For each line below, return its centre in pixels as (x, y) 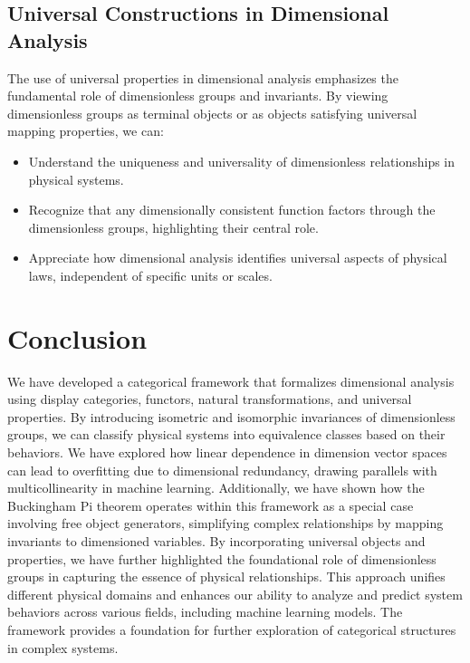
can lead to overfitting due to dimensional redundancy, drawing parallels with (222, 470)
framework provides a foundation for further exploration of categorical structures (232, 629)
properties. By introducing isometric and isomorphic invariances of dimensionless (231, 416)
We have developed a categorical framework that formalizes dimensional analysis (231, 381)
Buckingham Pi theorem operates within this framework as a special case (211, 505)
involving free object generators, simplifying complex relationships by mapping (225, 523)
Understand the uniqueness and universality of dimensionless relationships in (242, 161)
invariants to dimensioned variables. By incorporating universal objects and (216, 541)
